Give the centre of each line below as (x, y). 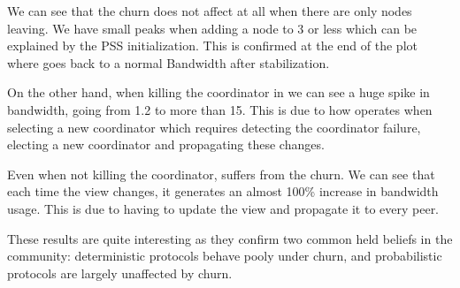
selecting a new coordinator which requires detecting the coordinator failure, (214, 127)
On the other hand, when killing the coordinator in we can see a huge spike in (218, 92)
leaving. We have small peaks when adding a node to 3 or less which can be (212, 28)
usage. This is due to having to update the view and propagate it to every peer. (223, 208)
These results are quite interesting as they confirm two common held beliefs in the (230, 238)
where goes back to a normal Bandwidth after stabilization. (169, 62)
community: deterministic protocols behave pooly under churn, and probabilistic (225, 256)
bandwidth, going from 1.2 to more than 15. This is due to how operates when (220, 109)
